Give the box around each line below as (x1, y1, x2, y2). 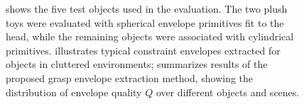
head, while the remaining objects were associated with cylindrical (6, 29, 294, 44)
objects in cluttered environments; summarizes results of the (6, 57, 268, 71)
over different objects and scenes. (156, 84, 300, 99)
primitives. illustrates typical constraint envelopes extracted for (6, 42, 281, 57)
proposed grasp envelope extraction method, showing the (6, 70, 254, 85)
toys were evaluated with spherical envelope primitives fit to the (6, 15, 284, 30)
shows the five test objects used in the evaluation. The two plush (6, 1, 288, 16)
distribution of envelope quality (6, 84, 142, 99)
